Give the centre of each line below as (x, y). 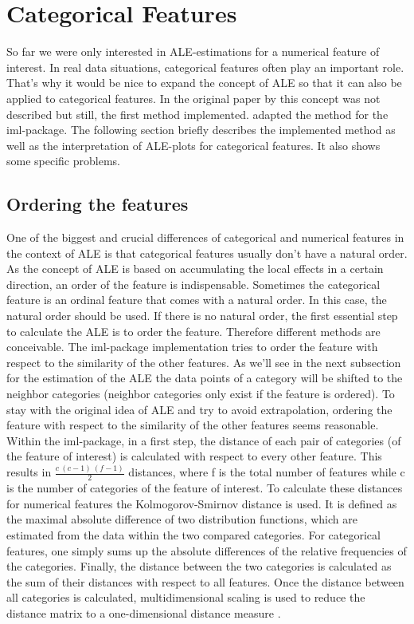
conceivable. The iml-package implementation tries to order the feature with (192, 347)
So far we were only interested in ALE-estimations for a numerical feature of (193, 51)
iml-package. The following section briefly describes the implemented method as (201, 130)
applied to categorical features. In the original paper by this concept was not (193, 98)
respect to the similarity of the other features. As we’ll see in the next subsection (204, 362)
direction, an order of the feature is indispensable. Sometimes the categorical (193, 284)
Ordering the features (98, 204)
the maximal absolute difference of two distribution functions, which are (182, 519)
